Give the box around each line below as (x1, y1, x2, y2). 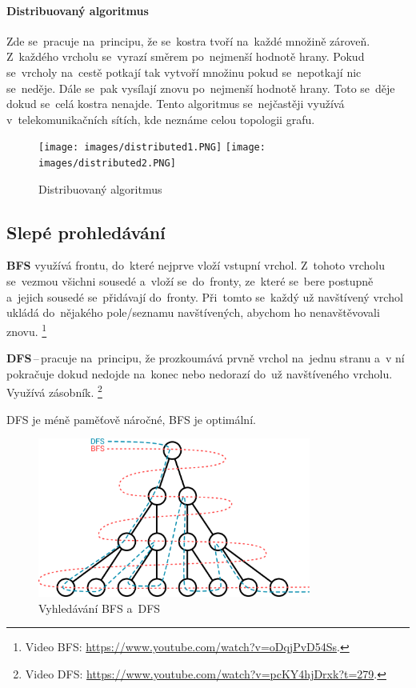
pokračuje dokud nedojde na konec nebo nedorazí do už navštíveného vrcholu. (6, 365, 393, 382)
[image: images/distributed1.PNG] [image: (38, 142, 266, 154)
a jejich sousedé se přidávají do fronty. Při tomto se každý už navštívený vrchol (6, 288, 403, 305)
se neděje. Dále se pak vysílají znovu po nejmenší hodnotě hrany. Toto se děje (6, 79, 395, 96)
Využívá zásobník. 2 (6, 382, 102, 400)
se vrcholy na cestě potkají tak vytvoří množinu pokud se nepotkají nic (6, 63, 362, 80)
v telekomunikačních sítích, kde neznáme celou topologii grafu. (6, 110, 315, 127)
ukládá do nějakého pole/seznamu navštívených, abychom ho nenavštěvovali (6, 304, 380, 321)
